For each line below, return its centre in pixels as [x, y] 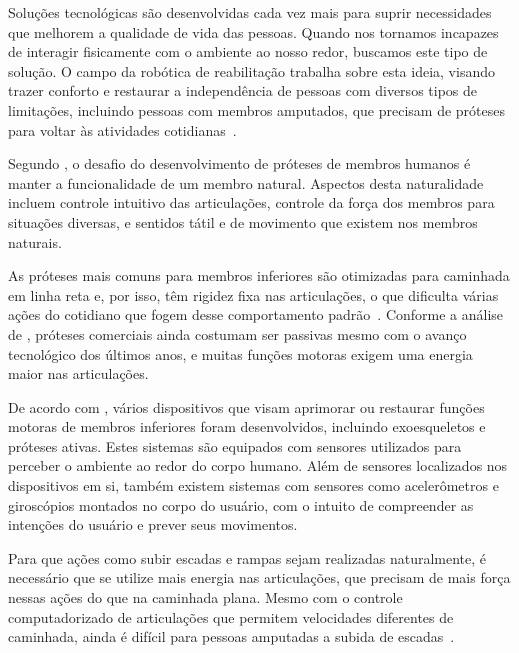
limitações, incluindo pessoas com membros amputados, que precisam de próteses [256, 109]
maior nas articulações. [78, 373]
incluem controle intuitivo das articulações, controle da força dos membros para [251, 202]
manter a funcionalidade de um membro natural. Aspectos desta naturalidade [246, 182]
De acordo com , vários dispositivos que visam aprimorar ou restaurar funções [246, 406]
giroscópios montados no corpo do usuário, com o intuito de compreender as [241, 504]
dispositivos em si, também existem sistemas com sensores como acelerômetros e [253, 485]
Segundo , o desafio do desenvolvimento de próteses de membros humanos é [239, 163]
